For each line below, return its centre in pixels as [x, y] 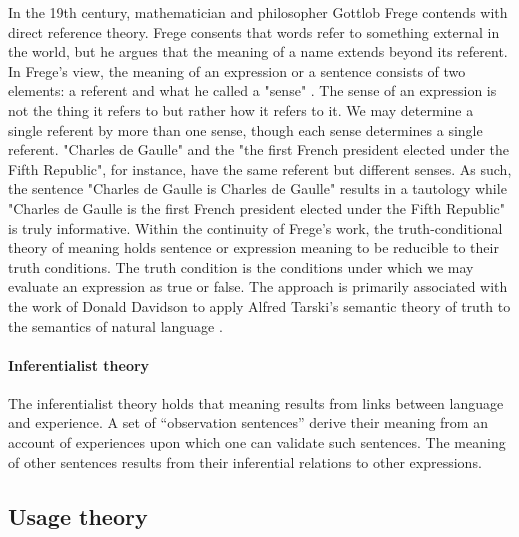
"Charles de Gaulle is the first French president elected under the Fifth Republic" [256, 207]
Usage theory [78, 515]
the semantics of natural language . [115, 325]
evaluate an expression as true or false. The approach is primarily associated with [258, 286]
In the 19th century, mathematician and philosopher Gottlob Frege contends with [258, 12]
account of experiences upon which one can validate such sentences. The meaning [257, 442]
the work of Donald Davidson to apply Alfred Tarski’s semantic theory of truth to [259, 305]
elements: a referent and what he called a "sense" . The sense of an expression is [252, 90]
